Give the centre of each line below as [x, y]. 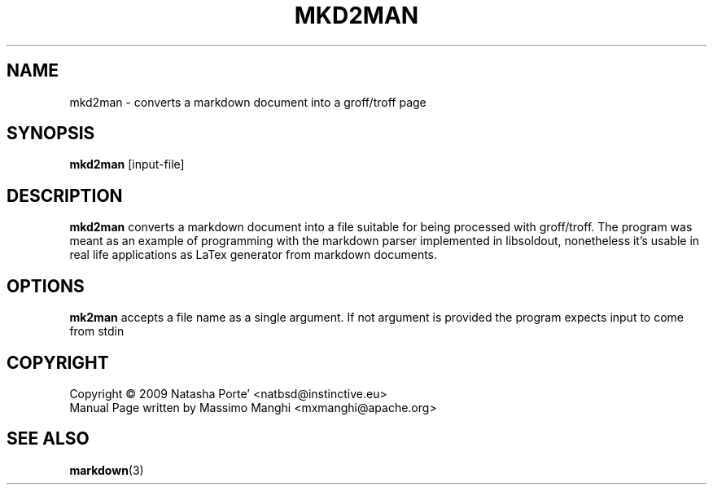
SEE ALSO [48, 439]
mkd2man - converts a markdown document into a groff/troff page [248, 102]
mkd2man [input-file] [127, 164]
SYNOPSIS [51, 134]
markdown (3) [107, 470]
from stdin [97, 331]
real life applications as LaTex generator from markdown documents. [254, 255]
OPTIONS [46, 286]
